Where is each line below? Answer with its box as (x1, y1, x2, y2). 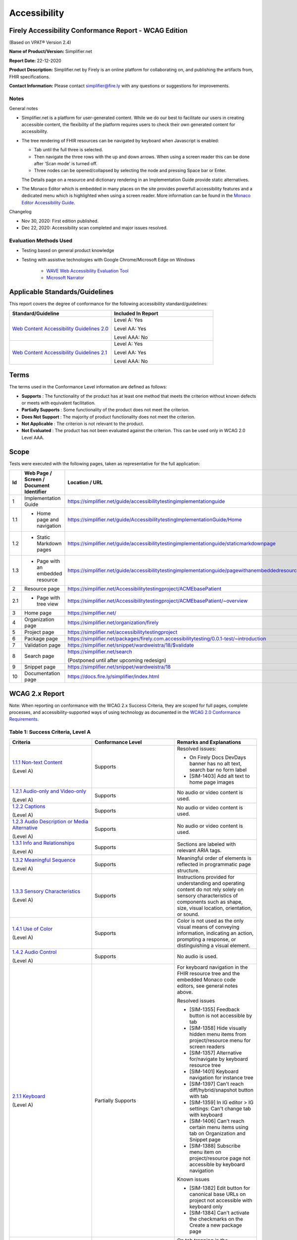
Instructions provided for (177, 873, 235, 880)
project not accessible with (189, 1197, 252, 1204)
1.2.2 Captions (12, 803, 46, 809)
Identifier (24, 489, 47, 496)
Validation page (24, 642, 61, 649)
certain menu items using (189, 1123, 248, 1130)
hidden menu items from (189, 1031, 247, 1038)
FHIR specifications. (9, 73, 50, 79)
